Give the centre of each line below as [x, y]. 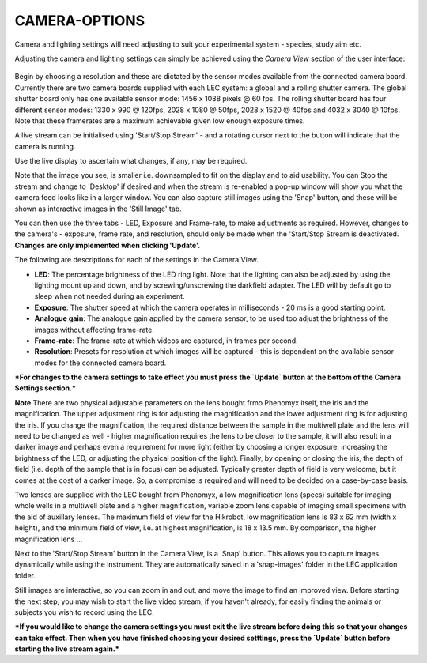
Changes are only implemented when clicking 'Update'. [108, 245]
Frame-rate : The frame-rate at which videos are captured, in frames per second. [166, 341]
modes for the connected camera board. [100, 363]
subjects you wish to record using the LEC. [84, 612]
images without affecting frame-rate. [94, 330]
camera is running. [45, 146]
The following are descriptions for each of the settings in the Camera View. [136, 260]
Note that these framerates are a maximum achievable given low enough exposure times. [160, 121]
